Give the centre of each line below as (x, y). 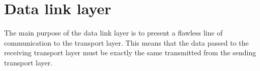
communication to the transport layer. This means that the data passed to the (126, 42)
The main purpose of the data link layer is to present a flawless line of (113, 33)
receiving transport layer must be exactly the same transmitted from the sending (130, 52)
